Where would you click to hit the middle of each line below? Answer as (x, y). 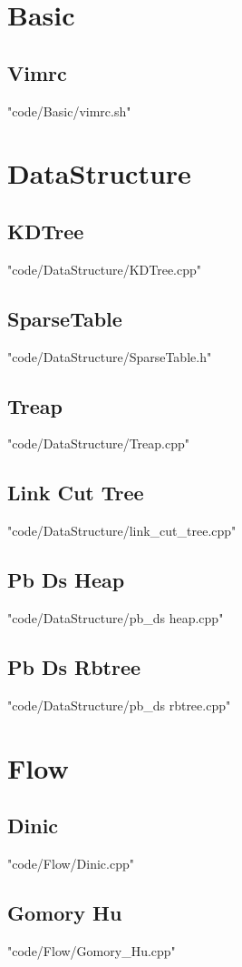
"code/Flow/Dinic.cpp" (71, 863)
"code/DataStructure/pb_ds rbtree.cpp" (119, 705)
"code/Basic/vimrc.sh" (69, 111)
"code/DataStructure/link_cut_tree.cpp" (122, 531)
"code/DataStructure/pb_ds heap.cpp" (116, 617)
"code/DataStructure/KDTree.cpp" (105, 269)
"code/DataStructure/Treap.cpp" (98, 443)
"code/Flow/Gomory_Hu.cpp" (92, 950)
